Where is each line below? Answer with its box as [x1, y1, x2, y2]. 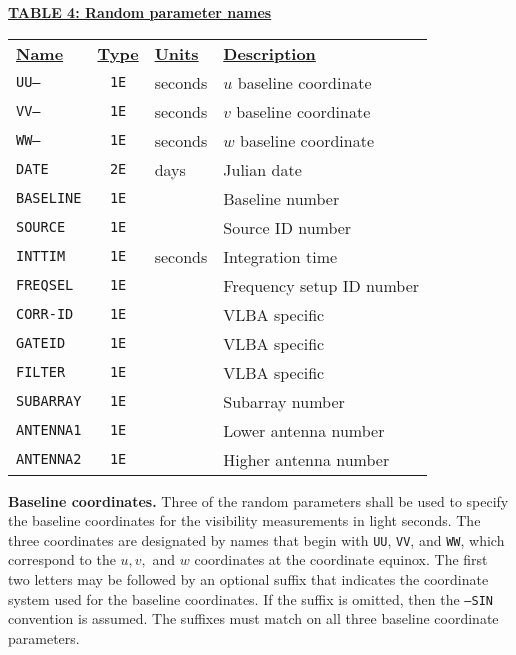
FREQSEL [16, 277, 74, 294]
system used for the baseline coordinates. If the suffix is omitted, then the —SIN [8, 588, 493, 609]
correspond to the [8, 549, 116, 570]
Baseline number [223, 186, 340, 210]
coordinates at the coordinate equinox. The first [194, 549, 488, 570]
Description [223, 41, 316, 65]
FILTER [16, 364, 66, 381]
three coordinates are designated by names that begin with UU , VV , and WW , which [8, 529, 505, 550]
